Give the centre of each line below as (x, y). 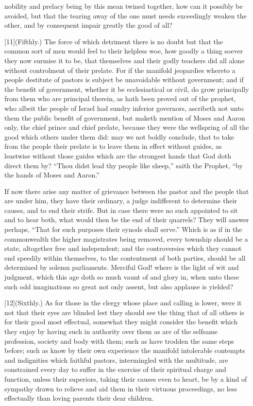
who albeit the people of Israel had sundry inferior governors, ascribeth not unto (124, 108)
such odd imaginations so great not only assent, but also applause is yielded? (119, 286)
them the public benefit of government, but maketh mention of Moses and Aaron (125, 117)
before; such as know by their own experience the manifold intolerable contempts (125, 350)
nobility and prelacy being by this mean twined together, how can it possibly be (124, 6)
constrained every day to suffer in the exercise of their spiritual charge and (115, 369)
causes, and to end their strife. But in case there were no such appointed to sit (121, 210)
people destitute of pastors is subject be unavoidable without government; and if (124, 79)
